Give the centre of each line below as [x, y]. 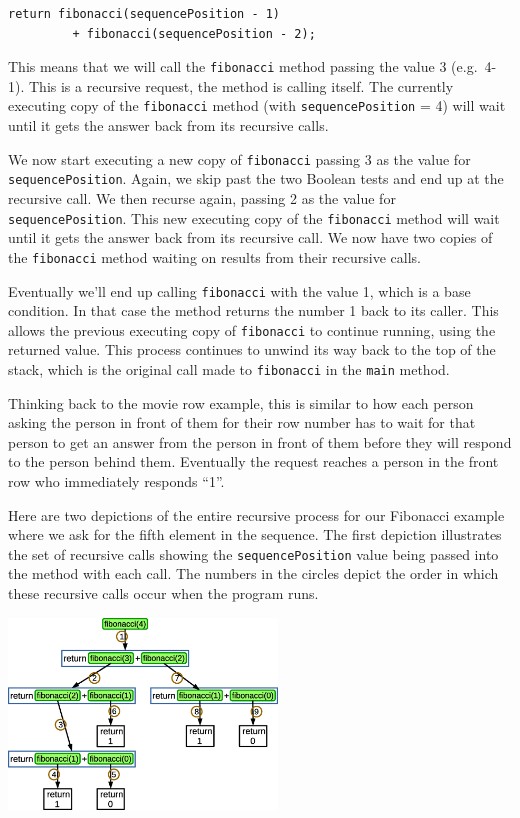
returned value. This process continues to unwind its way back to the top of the [252, 349]
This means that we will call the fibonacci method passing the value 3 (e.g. [243, 66]
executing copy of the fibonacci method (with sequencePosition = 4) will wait [257, 105]
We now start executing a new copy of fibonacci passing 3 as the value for [239, 158]
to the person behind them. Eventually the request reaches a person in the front [253, 461]
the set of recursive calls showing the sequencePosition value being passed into [253, 553]
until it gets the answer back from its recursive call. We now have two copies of [250, 237]
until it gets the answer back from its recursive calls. [168, 125]
